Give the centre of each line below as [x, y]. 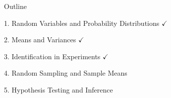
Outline [15, 6]
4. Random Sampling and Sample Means [66, 73]
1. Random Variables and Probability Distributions [82, 23]
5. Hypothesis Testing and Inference [58, 89]
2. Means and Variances [40, 40]
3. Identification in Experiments [52, 56]
